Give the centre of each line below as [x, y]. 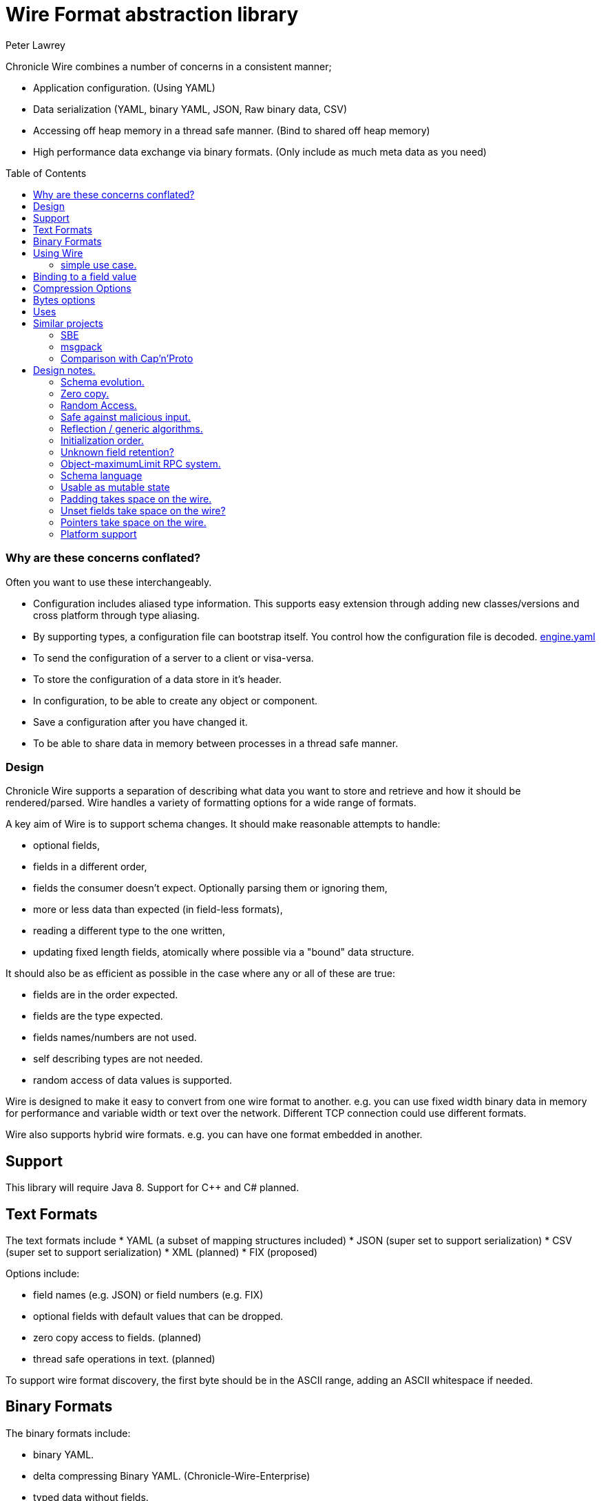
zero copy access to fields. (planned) [117, 1337]
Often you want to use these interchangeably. [109, 582]
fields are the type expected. [98, 1016]
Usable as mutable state [115, 487]
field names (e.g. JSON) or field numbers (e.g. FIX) [148, 1294]
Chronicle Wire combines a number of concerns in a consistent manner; [169, 66]
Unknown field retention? [117, 452]
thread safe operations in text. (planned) [124, 1358]
